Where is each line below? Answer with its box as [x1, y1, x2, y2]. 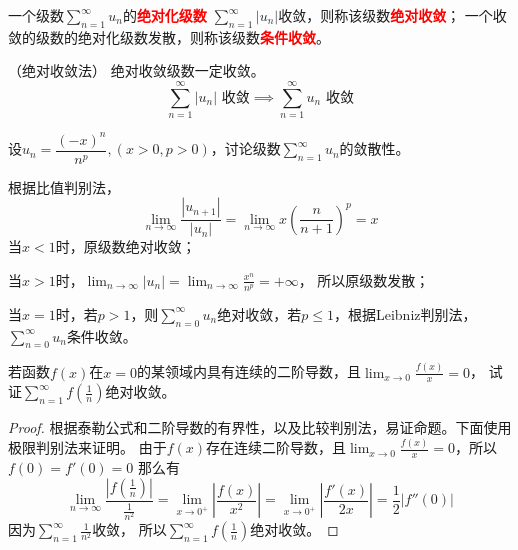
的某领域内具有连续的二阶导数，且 [137, 361, 362, 382]
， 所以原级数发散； [298, 269, 430, 290]
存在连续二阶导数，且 [206, 437, 347, 458]
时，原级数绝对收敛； [55, 236, 196, 257]
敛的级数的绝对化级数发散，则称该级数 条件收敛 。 [8, 26, 330, 47]
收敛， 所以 [92, 519, 167, 540]
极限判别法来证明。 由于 [8, 437, 167, 458]
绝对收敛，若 [217, 303, 302, 324]
